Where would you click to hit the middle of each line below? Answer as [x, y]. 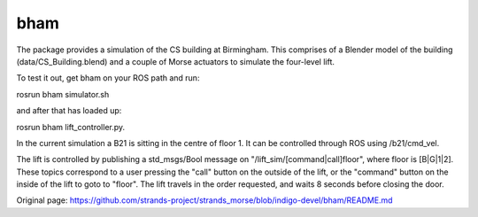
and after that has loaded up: [69, 111]
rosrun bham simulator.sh [63, 94]
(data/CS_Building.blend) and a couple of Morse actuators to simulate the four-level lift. [176, 61]
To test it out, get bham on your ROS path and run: [108, 78]
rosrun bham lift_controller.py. [71, 127]
